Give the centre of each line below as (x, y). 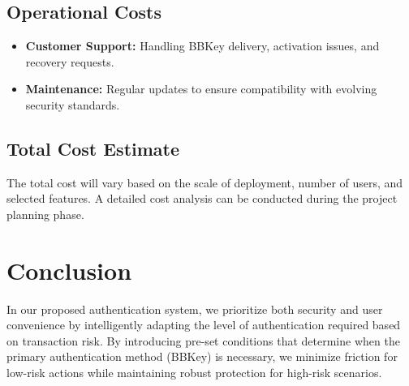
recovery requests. (70, 61)
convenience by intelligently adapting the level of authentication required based (204, 325)
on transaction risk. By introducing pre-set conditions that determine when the (203, 340)
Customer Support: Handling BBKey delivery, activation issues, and (202, 46)
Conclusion (69, 270)
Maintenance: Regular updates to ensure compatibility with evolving (201, 89)
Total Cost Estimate (93, 148)
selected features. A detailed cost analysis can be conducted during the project (202, 198)
